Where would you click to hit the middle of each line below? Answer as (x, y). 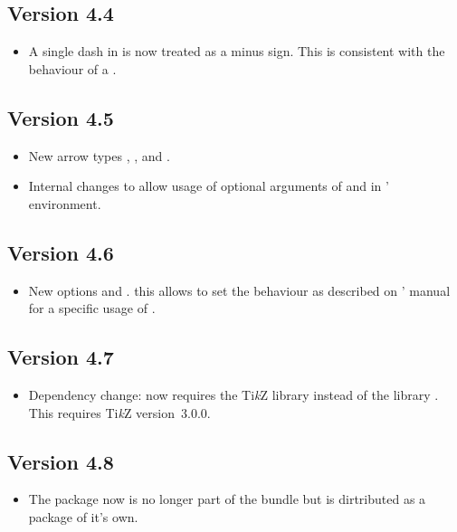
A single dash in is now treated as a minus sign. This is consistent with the (237, 51)
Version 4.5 (61, 117)
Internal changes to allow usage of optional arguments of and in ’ (209, 186)
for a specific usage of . (92, 308)
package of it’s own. (83, 516)
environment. (65, 203)
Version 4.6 (61, 252)
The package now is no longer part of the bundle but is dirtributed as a (227, 499)
